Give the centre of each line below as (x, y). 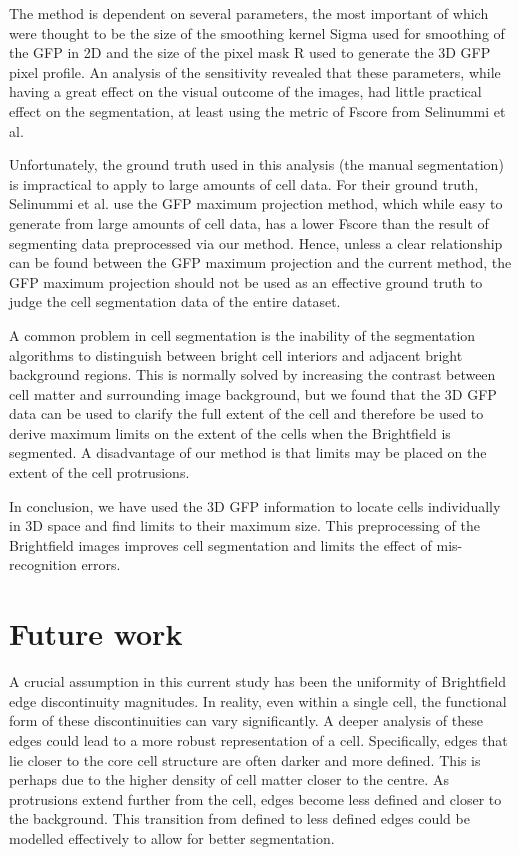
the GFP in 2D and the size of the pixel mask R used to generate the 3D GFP (250, 52)
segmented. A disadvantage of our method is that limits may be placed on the (248, 452)
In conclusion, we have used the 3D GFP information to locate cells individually (255, 505)
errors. (101, 564)
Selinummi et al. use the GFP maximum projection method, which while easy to (256, 203)
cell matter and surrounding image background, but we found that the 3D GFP (253, 393)
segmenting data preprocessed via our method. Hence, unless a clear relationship (256, 242)
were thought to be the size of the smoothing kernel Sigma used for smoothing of (257, 32)
